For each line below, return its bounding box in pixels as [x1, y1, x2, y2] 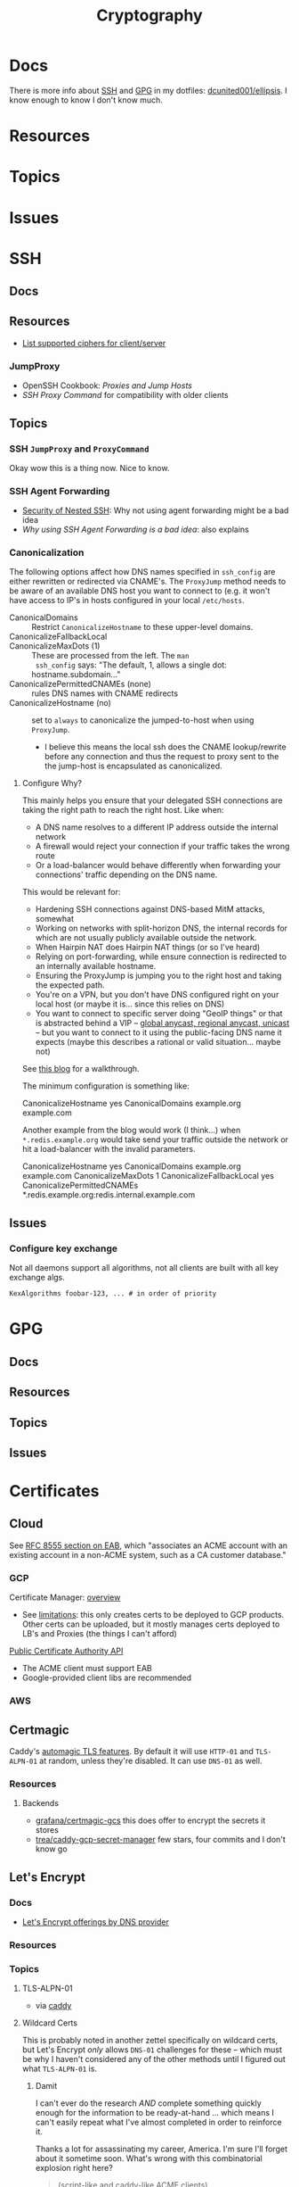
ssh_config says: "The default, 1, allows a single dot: [35, 659, 227, 670]
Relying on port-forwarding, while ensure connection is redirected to [35, 951, 287, 962]
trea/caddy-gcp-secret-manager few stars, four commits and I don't [35, 1835, 287, 1845]
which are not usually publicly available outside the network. [35, 932, 257, 943]
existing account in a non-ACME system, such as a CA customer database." [9, 1549, 287, 1560]
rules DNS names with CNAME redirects [31, 688, 179, 699]
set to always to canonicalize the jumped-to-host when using [31, 715, 255, 725]
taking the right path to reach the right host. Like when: [21, 805, 224, 816]
